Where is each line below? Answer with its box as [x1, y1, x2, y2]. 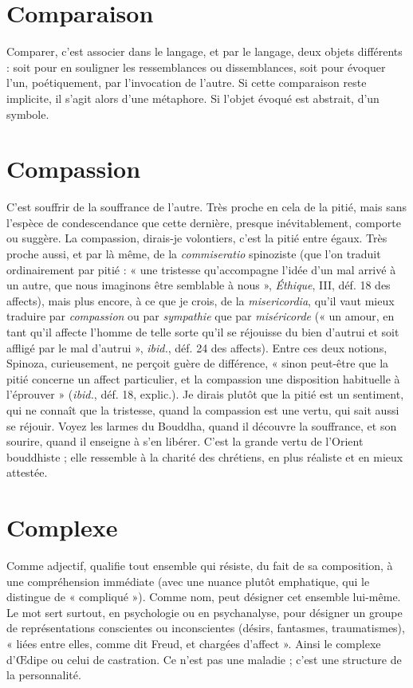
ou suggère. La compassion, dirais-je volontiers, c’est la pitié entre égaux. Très [6, 230, 387, 246]
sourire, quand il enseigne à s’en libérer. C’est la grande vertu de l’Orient [6, 433, 364, 450]
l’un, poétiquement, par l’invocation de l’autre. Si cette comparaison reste [6, 74, 367, 91]
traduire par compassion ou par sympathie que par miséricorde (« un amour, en [6, 308, 395, 324]
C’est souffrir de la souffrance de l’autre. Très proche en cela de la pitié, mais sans [6, 199, 407, 215]
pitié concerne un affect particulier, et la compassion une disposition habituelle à [6, 370, 400, 387]
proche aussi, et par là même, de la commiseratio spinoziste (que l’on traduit [6, 246, 381, 261]
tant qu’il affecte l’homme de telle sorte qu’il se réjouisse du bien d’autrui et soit [6, 323, 399, 340]
